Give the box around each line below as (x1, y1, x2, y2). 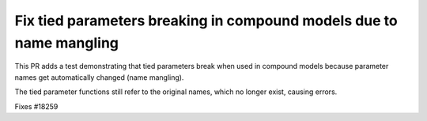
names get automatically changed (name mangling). (14, 72, 184, 82)
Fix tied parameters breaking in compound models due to (14, 12, 399, 29)
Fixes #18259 (14, 101, 59, 111)
